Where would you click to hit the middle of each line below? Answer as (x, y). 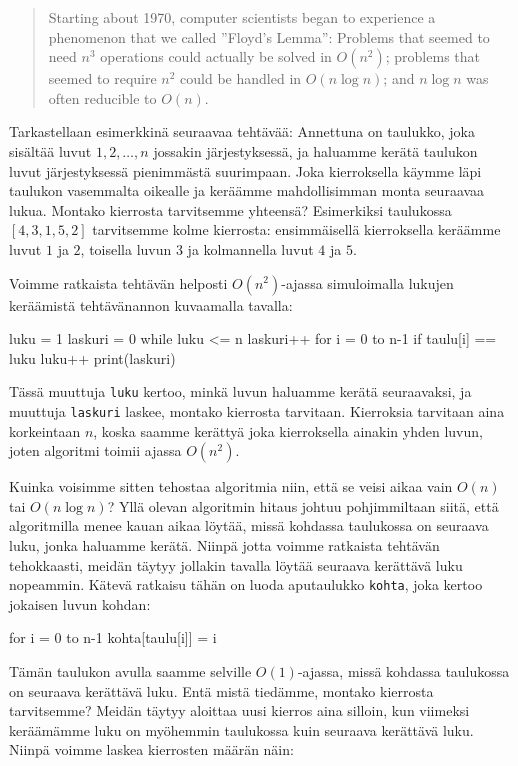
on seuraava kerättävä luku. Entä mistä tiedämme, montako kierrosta (221, 690)
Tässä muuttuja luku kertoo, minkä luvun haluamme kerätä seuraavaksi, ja (240, 391)
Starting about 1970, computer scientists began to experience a (242, 17)
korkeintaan (45, 430)
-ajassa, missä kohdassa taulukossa (403, 671)
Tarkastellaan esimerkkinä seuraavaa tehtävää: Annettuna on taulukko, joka (242, 131)
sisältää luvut (50, 150)
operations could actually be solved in (216, 56)
